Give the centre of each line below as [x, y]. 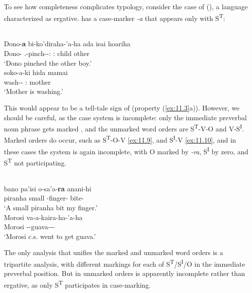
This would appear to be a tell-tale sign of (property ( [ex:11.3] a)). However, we [122, 108]
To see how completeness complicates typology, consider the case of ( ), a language [126, 6]
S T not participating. [35, 162]
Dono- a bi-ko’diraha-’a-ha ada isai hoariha [67, 44]
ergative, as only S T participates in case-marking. [77, 284]
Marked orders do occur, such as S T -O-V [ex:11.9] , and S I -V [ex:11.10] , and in [120, 139]
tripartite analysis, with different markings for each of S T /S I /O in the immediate [125, 263]
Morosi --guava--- [29, 227]
